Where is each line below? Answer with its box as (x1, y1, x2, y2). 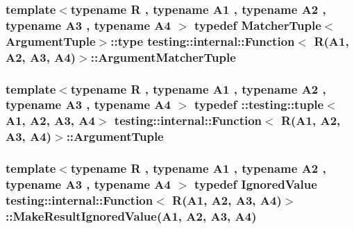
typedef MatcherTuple (194, 16, 321, 33)
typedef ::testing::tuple (194, 96, 324, 113)
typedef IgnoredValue (194, 176, 317, 193)
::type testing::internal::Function (110, 32, 295, 49)
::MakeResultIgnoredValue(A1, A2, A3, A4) (6, 207, 257, 224)
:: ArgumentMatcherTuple (90, 48, 236, 65)
